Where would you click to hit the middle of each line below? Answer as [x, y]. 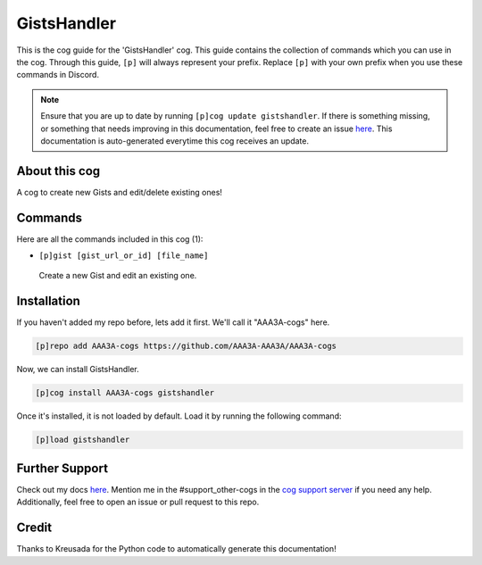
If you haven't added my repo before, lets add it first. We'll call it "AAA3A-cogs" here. [173, 322]
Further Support [62, 468]
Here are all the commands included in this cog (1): [110, 239]
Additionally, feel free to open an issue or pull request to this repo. [138, 502]
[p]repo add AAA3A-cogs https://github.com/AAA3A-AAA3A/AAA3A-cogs [186, 346]
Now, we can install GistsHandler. [78, 370]
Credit [34, 528]
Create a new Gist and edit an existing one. [118, 276]
